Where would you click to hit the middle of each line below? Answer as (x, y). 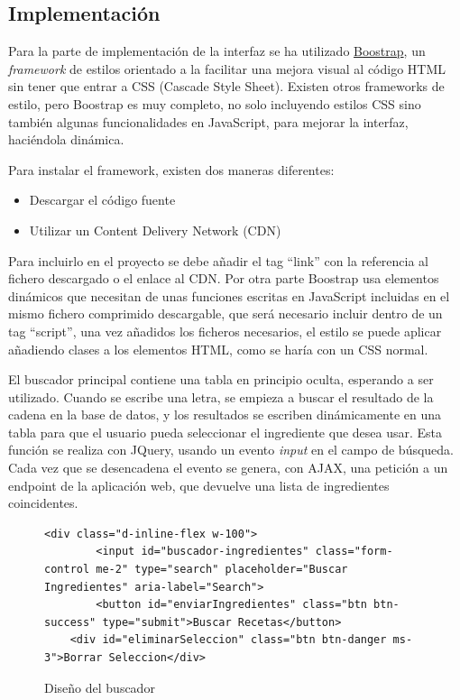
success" (70, 622)
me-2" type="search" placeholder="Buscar (222, 570)
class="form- (354, 552)
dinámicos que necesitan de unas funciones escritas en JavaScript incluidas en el (229, 295)
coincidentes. (43, 503)
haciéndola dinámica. (66, 139)
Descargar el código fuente (102, 200)
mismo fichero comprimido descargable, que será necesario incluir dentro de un (225, 313)
